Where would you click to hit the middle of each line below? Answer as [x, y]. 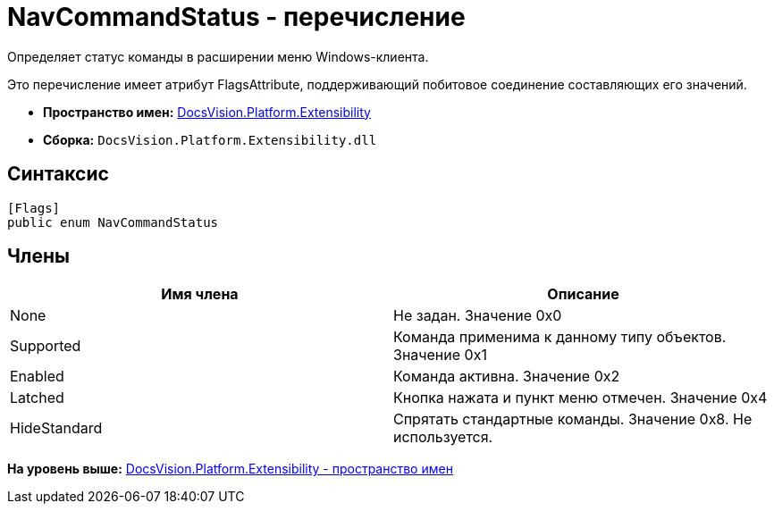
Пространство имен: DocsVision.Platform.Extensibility [207, 112]
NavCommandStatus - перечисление [236, 17]
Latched [37, 398]
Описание [583, 294]
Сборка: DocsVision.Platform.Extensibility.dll [210, 139]
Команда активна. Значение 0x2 [507, 377]
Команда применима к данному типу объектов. [560, 337]
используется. [443, 437]
